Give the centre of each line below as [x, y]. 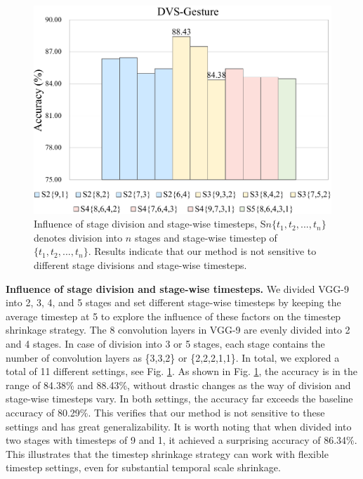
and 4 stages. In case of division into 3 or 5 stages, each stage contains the [165, 343]
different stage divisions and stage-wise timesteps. [140, 265]
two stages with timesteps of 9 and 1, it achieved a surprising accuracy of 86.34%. [181, 440]
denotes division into [78, 237]
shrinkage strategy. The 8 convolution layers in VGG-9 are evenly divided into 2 [178, 330]
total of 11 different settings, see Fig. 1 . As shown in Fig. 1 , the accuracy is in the [182, 371]
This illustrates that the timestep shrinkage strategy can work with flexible [167, 453]
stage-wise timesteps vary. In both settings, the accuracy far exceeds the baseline [179, 399]
